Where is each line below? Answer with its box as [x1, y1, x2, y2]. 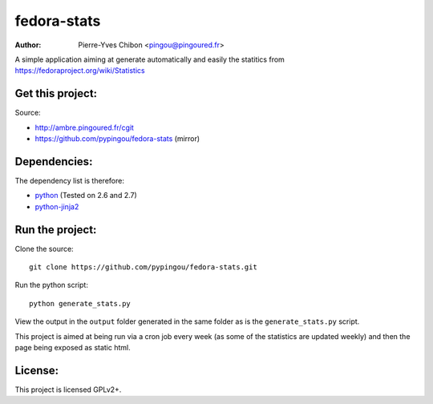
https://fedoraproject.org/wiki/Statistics [14, 66, 145, 75]
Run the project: [14, 223, 97, 236]
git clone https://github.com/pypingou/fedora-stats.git [29, 263, 258, 272]
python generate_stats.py [29, 299, 132, 308]
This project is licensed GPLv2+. [14, 385, 122, 394]
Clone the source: [14, 244, 74, 253]
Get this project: [14, 87, 98, 100]
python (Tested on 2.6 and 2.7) [34, 191, 138, 200]
